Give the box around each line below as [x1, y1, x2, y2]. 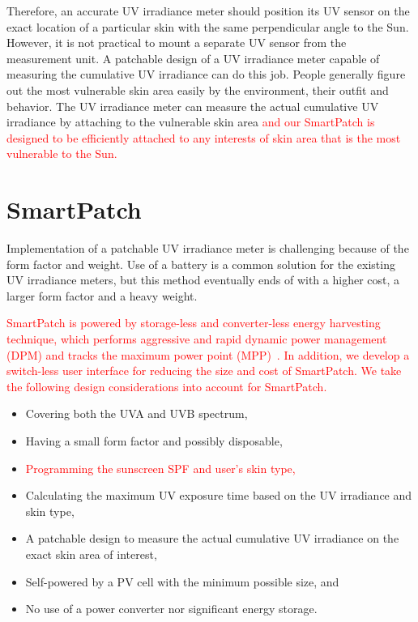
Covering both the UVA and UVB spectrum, [25, 405, 248, 422]
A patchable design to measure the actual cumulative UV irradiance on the [25, 530, 399, 547]
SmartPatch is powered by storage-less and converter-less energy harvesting [6, 314, 381, 331]
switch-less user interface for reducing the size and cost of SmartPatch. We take [6, 362, 402, 379]
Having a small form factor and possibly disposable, [25, 432, 283, 449]
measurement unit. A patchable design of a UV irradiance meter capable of [6, 49, 380, 66]
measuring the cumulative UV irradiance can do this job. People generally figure [6, 66, 406, 83]
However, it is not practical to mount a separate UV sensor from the [6, 34, 347, 51]
